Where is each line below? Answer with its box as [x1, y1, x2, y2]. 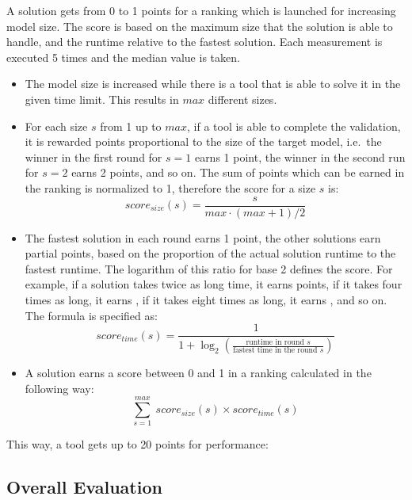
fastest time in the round [232, 346, 318, 355]
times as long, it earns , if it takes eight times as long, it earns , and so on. [25, 291, 387, 307]
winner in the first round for [25, 148, 162, 165]
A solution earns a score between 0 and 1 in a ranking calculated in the [25, 365, 372, 381]
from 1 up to [100, 117, 162, 134]
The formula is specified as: [25, 307, 158, 323]
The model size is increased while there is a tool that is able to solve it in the [25, 75, 401, 92]
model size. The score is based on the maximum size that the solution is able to [6, 17, 393, 34]
